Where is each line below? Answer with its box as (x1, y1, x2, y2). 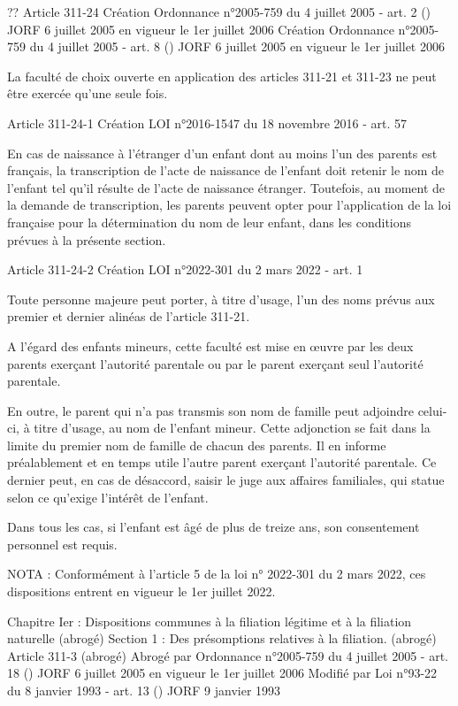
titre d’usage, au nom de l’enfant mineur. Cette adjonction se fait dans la (34, 418, 431, 437)
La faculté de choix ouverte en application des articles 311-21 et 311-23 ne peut (7, 66, 437, 85)
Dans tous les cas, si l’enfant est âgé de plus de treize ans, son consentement (7, 518, 420, 536)
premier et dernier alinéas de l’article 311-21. (7, 307, 250, 326)
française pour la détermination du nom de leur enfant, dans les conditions (7, 212, 412, 231)
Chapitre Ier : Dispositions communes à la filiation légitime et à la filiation (7, 611, 412, 630)
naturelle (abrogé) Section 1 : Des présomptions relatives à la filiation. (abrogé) (7, 629, 437, 648)
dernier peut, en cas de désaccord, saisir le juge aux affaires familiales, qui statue (7, 471, 445, 489)
